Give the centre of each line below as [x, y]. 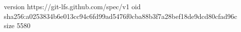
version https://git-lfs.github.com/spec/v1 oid [72, 6]
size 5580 [17, 25]
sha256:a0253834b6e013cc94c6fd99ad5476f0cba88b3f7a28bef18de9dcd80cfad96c [121, 16]
